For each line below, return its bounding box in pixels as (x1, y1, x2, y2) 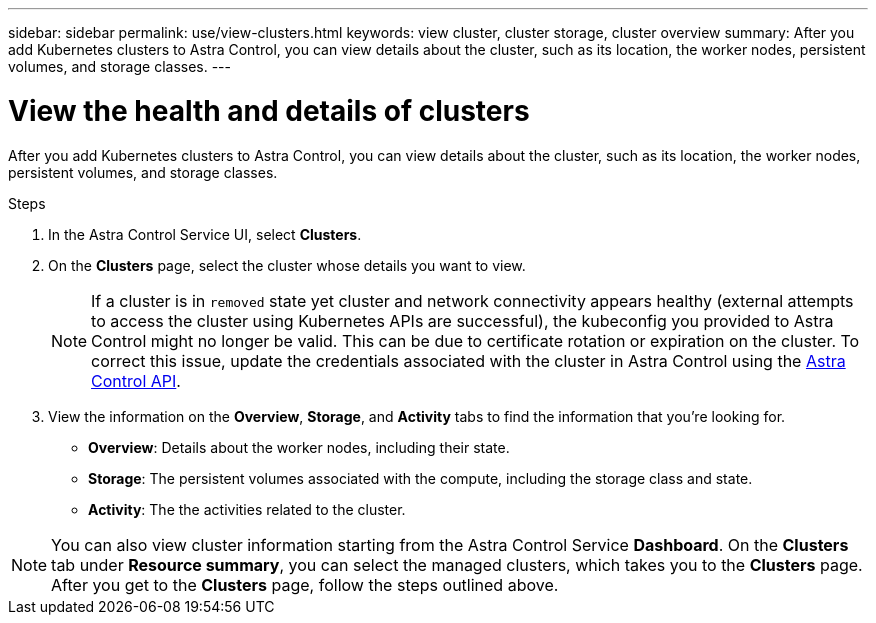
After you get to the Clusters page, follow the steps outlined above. (51, 574, 559, 595)
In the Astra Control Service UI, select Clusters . (48, 225, 362, 243)
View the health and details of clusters (8, 93, 530, 128)
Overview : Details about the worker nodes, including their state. (88, 438, 510, 456)
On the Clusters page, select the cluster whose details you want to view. (48, 256, 526, 274)
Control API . (91, 370, 181, 391)
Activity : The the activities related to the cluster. (88, 500, 406, 518)
